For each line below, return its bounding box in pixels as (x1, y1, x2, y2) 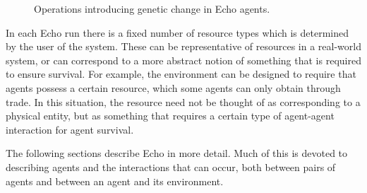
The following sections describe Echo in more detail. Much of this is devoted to (6, 146, 348, 160)
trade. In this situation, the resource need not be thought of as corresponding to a (6, 94, 361, 109)
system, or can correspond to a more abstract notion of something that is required (6, 52, 361, 67)
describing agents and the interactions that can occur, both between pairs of (6, 159, 336, 174)
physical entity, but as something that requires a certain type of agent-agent (6, 108, 335, 123)
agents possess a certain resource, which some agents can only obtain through (6, 80, 341, 95)
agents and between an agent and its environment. (6, 173, 224, 188)
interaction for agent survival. (6, 122, 134, 136)
